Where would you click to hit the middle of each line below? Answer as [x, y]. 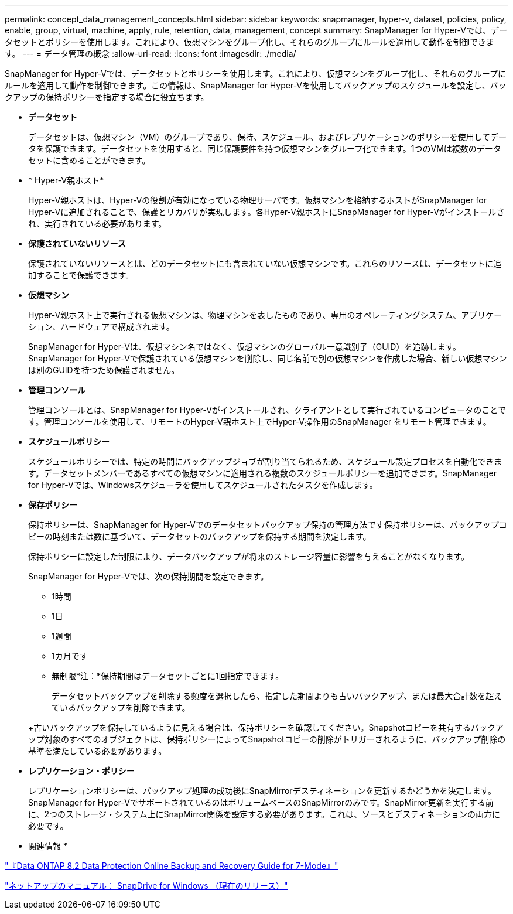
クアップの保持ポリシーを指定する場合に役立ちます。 [107, 97]
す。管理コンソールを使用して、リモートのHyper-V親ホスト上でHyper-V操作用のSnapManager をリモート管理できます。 [260, 422]
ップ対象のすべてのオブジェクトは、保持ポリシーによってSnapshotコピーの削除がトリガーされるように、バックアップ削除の [267, 739]
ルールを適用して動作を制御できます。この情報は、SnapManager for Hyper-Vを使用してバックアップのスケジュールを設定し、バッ [256, 85]
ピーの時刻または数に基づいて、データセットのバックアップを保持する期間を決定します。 [200, 536]
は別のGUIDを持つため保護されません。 [104, 370]
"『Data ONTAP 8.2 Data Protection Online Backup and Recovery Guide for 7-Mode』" [172, 866]
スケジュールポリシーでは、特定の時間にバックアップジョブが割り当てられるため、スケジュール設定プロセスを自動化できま [265, 461]
